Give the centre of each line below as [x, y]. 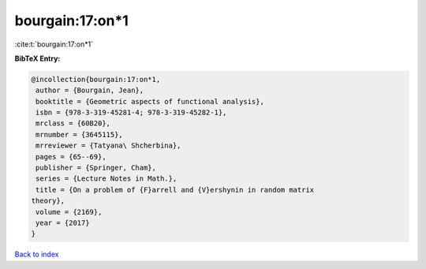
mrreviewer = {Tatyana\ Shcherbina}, [108, 146]
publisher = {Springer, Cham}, [96, 168]
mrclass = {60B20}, [73, 123]
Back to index [37, 254]
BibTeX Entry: [37, 58]
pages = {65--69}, [71, 157]
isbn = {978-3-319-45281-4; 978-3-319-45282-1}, [131, 113]
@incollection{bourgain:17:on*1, [96, 79]
